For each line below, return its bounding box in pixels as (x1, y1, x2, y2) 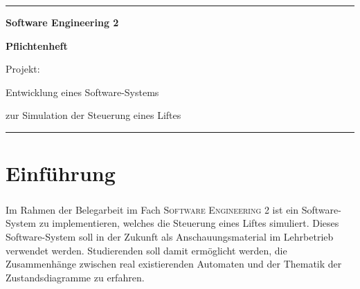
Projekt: (6, 62, 40, 76)
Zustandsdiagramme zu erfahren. (6, 270, 145, 284)
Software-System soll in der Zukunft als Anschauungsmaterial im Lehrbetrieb (6, 229, 334, 243)
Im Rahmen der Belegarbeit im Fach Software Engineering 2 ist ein (6, 202, 299, 216)
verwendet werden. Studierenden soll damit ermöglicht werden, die (6, 243, 287, 257)
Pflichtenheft (6, 38, 68, 53)
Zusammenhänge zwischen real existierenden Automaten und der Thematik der (6, 257, 342, 271)
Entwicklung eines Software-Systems (6, 84, 159, 99)
